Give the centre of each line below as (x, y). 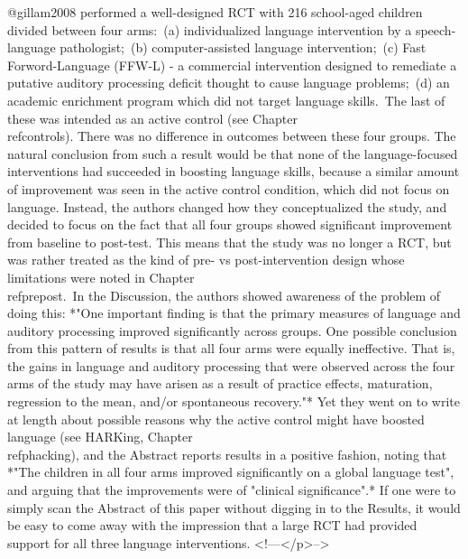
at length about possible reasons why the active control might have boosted (216, 419)
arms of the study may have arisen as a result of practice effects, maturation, (220, 383)
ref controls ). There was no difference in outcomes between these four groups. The (232, 136)
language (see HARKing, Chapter (100, 437)
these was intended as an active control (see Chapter (152, 118)
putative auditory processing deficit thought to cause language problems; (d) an (229, 83)
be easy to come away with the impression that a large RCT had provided (212, 525)
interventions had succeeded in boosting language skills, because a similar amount (234, 171)
